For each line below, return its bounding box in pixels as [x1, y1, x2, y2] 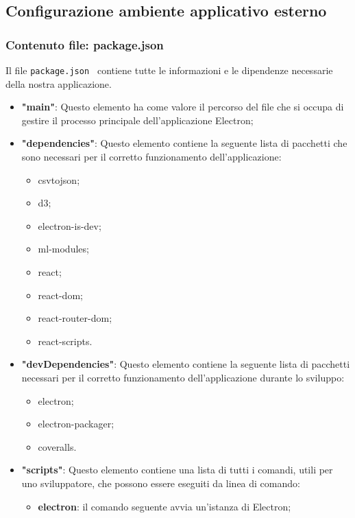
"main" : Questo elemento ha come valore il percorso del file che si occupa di [21, 99, 344, 114]
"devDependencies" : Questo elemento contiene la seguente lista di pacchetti [21, 357, 350, 371]
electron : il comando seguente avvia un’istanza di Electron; [38, 499, 291, 513]
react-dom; [38, 287, 83, 302]
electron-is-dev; [38, 218, 101, 233]
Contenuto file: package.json [5, 36, 164, 53]
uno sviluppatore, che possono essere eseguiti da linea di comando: [21, 475, 300, 490]
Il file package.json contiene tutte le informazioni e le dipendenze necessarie [5, 63, 333, 77]
